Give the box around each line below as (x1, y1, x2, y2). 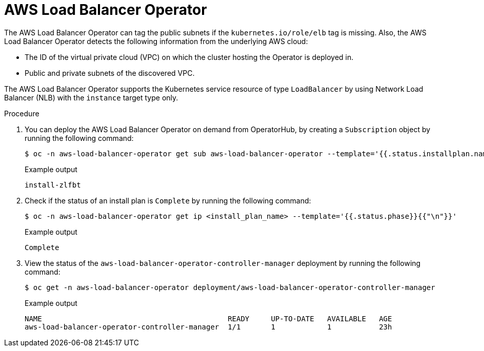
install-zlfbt (25, 180, 81, 189)
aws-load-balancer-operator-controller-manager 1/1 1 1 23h (25, 322, 392, 331)
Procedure (4, 109, 39, 118)
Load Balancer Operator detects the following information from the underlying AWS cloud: (4, 36, 308, 46)
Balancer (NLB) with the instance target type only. (4, 93, 178, 102)
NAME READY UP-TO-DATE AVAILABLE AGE (25, 314, 392, 323)
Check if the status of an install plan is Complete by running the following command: (25, 196, 311, 205)
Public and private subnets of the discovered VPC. (25, 68, 195, 77)
